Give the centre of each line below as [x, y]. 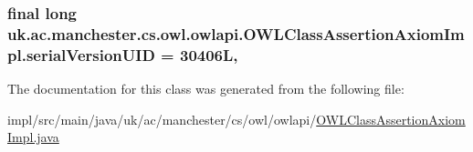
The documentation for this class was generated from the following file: [206, 89]
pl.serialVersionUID [81, 54]
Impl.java [33, 137]
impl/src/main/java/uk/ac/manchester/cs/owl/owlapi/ [162, 119]
